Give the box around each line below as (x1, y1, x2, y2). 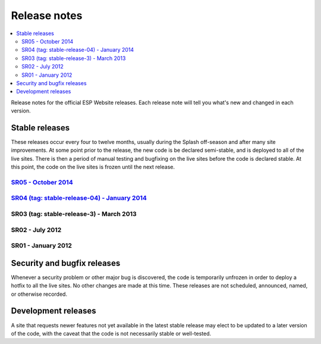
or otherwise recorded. (11, 290, 68, 298)
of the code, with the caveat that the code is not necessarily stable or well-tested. (11, 330, 212, 337)
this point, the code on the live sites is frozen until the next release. (11, 164, 175, 171)
